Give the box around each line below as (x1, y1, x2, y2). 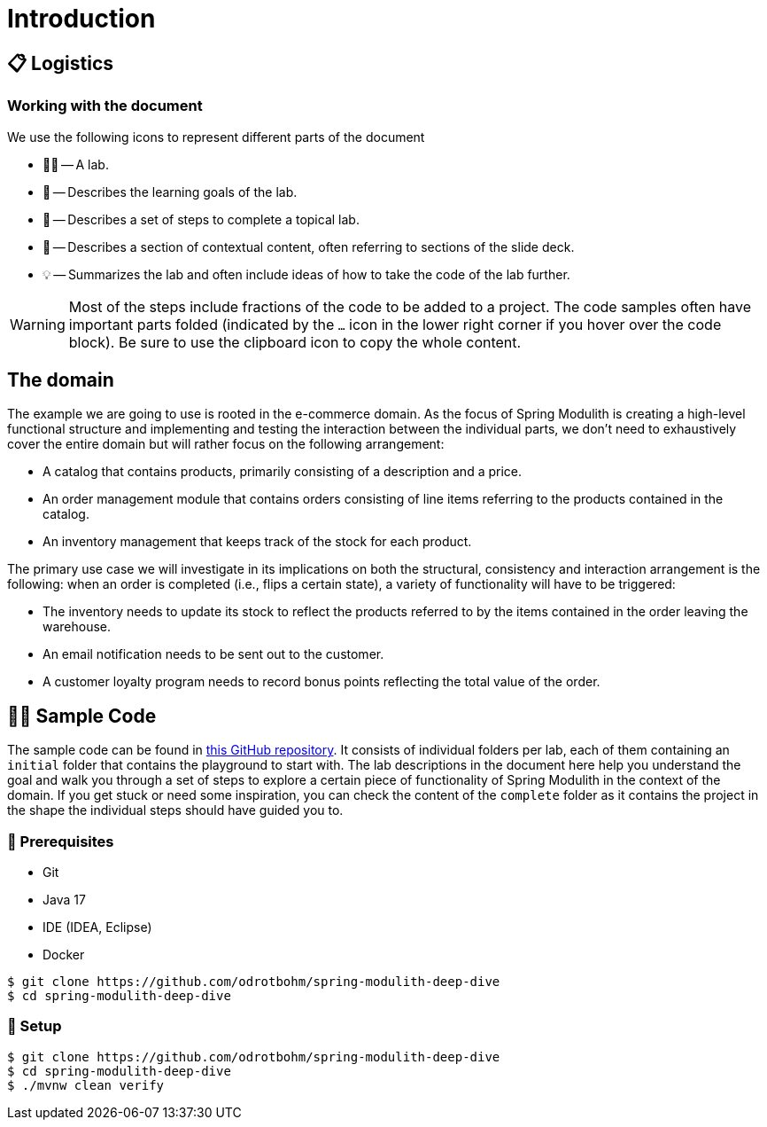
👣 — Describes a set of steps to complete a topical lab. (43, 211, 360, 227)
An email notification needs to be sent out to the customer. (43, 646, 384, 662)
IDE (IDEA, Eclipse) (43, 919, 152, 935)
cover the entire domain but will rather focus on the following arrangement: (7, 436, 445, 452)
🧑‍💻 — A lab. (43, 156, 109, 172)
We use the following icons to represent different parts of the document (7, 129, 425, 145)
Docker (43, 946, 85, 962)
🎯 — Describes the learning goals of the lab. (43, 184, 298, 200)
